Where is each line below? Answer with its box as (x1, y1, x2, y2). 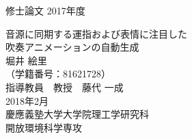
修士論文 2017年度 (5, 3, 85, 17)
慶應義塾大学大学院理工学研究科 (5, 107, 149, 121)
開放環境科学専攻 (5, 120, 82, 134)
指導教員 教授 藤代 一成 (5, 79, 124, 94)
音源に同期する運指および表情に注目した (5, 26, 187, 40)
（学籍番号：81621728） (5, 66, 111, 81)
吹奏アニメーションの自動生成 (5, 40, 139, 54)
